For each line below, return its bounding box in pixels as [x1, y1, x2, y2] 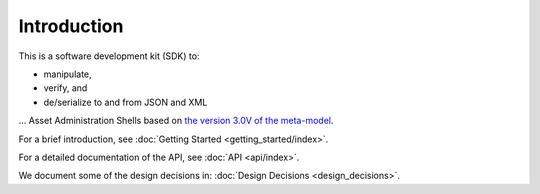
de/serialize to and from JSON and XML [43, 96, 208, 108]
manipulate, [43, 68, 92, 80]
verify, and [43, 82, 88, 94]
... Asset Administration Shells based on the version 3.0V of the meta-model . [18, 115, 334, 127]
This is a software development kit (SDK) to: [18, 50, 200, 62]
